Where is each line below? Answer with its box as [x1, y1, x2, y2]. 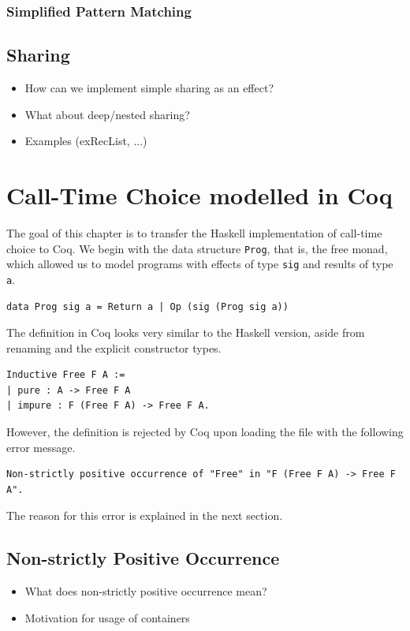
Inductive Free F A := [6, 369, 125, 381]
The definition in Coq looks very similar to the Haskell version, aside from [6, 324, 365, 341]
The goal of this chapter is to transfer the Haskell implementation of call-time [6, 224, 382, 241]
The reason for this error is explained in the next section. [6, 507, 283, 524]
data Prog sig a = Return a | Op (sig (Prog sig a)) [6, 301, 289, 312]
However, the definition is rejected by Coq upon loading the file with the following [6, 424, 404, 440]
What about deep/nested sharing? [24, 106, 190, 122]
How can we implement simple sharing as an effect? [24, 80, 274, 96]
